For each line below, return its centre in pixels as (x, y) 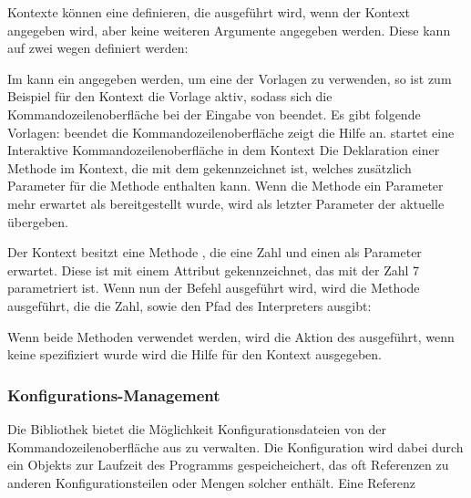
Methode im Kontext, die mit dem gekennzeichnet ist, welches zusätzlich (210, 167)
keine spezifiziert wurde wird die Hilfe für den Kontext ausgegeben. (195, 354)
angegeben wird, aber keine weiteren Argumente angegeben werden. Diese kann (229, 30)
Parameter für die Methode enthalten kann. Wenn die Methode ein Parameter (225, 186)
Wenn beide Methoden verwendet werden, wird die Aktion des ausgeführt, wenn (231, 336)
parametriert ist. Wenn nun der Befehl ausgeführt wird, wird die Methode (214, 288)
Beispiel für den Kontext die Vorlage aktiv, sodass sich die (170, 96)
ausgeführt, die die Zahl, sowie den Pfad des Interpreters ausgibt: (189, 305)
